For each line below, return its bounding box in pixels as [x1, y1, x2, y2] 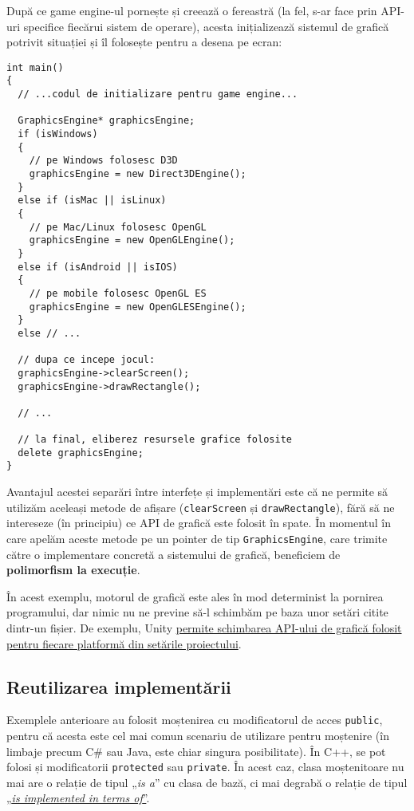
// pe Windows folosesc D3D [29, 155, 178, 167]
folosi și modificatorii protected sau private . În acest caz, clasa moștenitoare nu [6, 758, 404, 775]
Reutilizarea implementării [6, 674, 231, 699]
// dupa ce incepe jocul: [18, 354, 156, 366]
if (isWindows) [18, 128, 98, 140]
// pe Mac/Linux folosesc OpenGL [29, 221, 207, 233]
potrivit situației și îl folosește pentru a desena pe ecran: [6, 33, 282, 50]
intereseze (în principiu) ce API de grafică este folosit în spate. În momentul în [6, 514, 392, 531]
